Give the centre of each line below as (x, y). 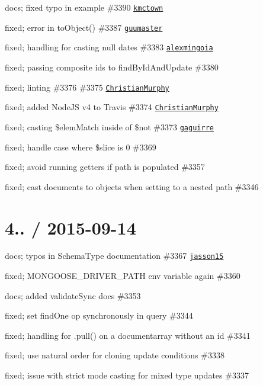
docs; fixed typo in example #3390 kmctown (84, 7)
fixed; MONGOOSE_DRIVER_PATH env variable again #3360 (123, 276)
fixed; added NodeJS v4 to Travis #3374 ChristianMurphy (112, 107)
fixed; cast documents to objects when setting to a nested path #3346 (132, 186)
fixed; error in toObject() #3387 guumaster (84, 27)
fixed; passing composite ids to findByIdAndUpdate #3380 (112, 67)
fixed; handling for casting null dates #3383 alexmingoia (109, 47)
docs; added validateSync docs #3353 (73, 295)
